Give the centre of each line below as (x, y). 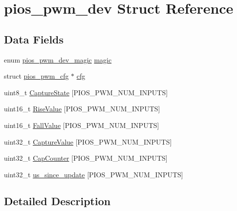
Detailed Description (57, 200)
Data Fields (34, 39)
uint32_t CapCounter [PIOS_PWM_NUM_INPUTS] (86, 158)
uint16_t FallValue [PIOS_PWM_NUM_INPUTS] (82, 125)
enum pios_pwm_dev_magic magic (58, 59)
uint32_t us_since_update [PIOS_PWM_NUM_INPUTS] (94, 174)
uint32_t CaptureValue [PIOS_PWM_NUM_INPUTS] (88, 141)
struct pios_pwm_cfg (36, 76)
